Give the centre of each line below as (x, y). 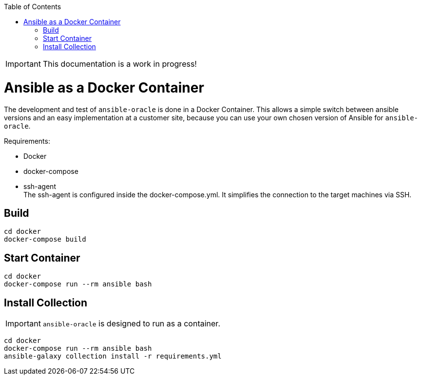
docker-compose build (45, 239)
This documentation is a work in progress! (120, 64)
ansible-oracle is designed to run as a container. (131, 324)
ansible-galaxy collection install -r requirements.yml (113, 356)
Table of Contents (33, 7)
